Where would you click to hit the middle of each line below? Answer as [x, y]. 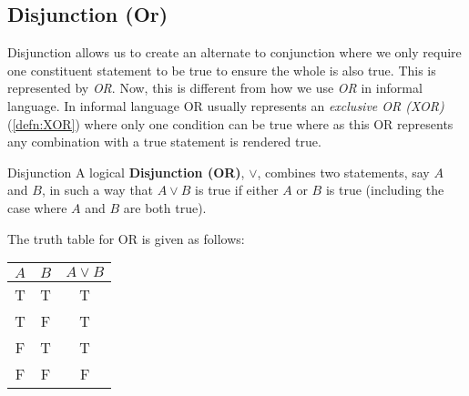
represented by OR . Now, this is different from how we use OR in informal [215, 88]
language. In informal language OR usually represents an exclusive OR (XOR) [226, 105]
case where [37, 207]
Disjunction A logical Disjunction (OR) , [126, 172]
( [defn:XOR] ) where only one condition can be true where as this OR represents [230, 123]
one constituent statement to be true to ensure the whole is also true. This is [222, 70]
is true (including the [385, 190]
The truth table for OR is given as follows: [126, 238]
